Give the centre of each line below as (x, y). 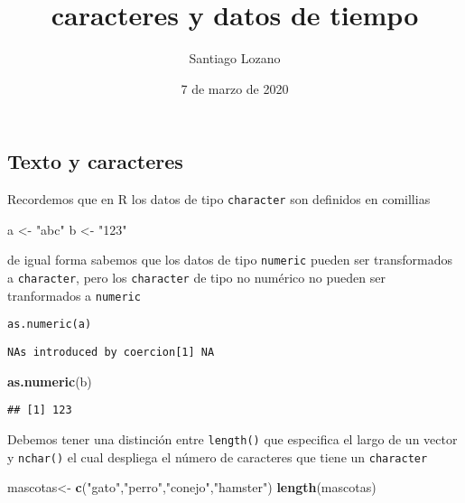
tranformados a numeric (74, 295)
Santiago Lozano (235, 58)
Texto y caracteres (95, 161)
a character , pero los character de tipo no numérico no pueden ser (196, 278)
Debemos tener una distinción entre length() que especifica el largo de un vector (232, 438)
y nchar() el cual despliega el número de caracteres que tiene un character (218, 456)
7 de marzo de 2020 (235, 88)
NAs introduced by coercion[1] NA (111, 352)
